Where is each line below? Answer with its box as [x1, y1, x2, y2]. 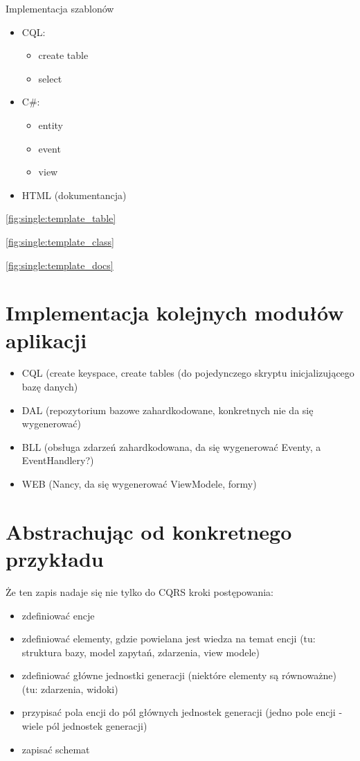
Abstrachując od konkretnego [6, 517, 292, 545]
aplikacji [6, 325, 87, 354]
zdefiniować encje [21, 608, 95, 622]
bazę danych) [21, 379, 78, 394]
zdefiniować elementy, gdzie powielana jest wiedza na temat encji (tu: [21, 631, 316, 646]
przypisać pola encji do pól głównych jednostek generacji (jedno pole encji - [21, 705, 343, 719]
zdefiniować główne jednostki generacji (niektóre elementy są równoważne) [21, 668, 336, 683]
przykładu [6, 544, 104, 572]
